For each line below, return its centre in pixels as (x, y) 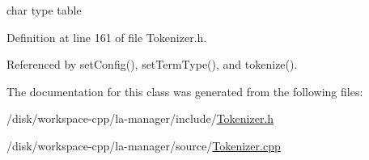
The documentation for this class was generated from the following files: (185, 91)
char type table (44, 10)
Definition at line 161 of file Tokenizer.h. (107, 37)
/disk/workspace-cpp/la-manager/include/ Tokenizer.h (140, 118)
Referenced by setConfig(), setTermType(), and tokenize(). (152, 64)
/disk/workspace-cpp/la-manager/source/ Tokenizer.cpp (144, 145)
